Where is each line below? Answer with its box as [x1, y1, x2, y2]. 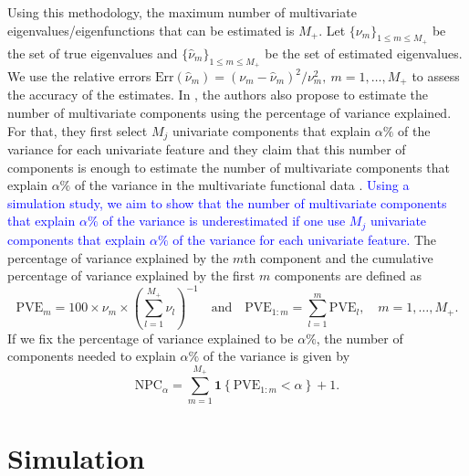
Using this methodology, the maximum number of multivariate [7, 3, 357, 21]
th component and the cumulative [244, 248, 433, 267]
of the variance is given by [203, 346, 350, 365]
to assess [412, 67, 460, 85]
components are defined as [274, 266, 422, 285]
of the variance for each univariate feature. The [172, 229, 437, 249]
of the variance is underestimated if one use [102, 211, 346, 230]
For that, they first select [7, 121, 148, 140]
